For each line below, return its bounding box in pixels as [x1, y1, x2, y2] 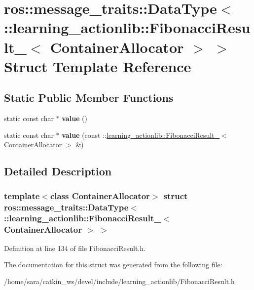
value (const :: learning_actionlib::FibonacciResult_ [62, 129, 220, 140]
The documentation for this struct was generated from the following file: [4, 259, 222, 270]
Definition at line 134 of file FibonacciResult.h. [4, 243, 145, 253]
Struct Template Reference [4, 56, 191, 76]
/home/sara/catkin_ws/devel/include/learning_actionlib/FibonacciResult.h [4, 276, 235, 286]
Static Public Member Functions [4, 90, 174, 105]
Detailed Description [4, 164, 112, 179]
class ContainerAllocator [50, 189, 150, 202]
